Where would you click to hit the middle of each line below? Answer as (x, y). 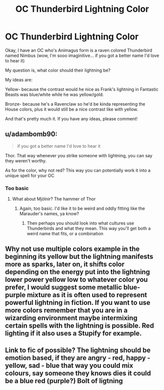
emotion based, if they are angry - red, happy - (78, 358)
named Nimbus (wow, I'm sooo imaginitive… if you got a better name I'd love (82, 56)
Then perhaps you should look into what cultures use (81, 223)
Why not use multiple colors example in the (72, 249)
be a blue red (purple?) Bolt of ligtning (64, 381)
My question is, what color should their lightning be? (58, 70)
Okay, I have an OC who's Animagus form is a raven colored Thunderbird (79, 50)
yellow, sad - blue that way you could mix (69, 365)
